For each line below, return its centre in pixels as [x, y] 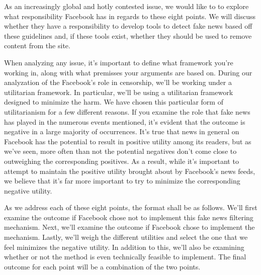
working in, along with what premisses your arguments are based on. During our [128, 72]
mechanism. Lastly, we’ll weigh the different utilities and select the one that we [126, 237]
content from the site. [37, 45]
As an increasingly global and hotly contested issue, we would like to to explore [126, 6]
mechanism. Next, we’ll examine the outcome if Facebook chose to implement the [129, 227]
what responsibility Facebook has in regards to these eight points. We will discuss [130, 16]
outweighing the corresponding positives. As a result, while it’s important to [121, 161]
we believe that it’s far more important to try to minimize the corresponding [122, 181]
